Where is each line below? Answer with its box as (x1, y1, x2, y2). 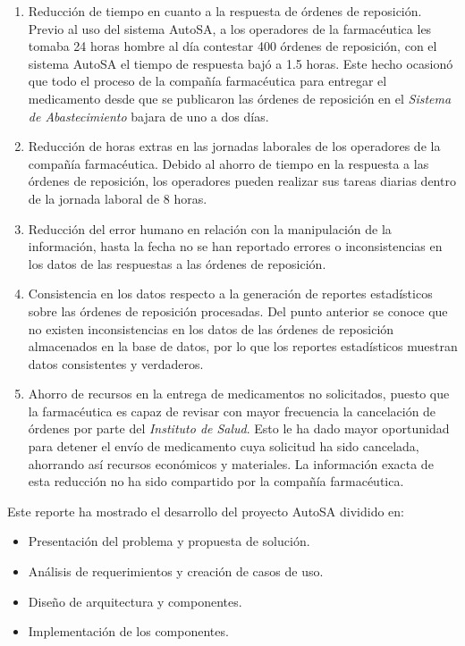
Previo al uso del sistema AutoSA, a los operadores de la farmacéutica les (28, 19, 432, 38)
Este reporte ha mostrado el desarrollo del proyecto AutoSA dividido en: (7, 501, 405, 520)
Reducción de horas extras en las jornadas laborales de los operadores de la (28, 137, 441, 155)
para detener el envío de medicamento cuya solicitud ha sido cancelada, (28, 437, 419, 456)
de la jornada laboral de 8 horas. (28, 189, 207, 207)
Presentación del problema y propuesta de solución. (28, 532, 310, 550)
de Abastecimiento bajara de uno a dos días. (28, 106, 269, 125)
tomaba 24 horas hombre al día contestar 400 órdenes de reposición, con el (28, 37, 437, 55)
